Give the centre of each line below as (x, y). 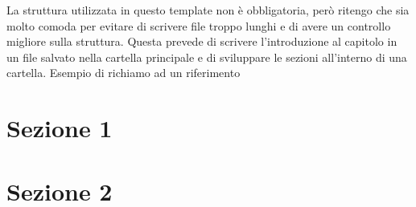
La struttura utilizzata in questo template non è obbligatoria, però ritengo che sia (208, 10)
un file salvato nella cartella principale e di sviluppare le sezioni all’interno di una (207, 57)
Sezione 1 (60, 128)
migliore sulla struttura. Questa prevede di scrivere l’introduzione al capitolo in (202, 41)
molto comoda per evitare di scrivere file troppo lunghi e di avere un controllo (199, 25)
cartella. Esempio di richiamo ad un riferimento (124, 73)
